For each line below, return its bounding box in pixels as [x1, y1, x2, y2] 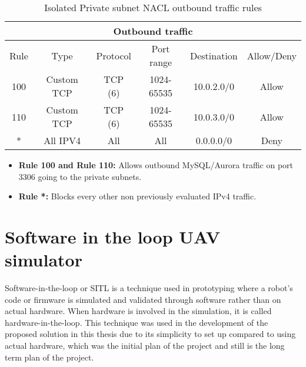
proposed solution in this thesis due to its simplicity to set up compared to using [5, 328, 296, 340]
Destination [189, 48, 238, 62]
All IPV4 [44, 134, 81, 147]
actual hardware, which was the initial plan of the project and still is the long [5, 339, 285, 352]
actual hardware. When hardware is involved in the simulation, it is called [5, 305, 272, 317]
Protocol [96, 48, 131, 62]
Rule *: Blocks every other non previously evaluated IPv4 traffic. [18, 190, 257, 202]
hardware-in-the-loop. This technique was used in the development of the [5, 316, 268, 328]
